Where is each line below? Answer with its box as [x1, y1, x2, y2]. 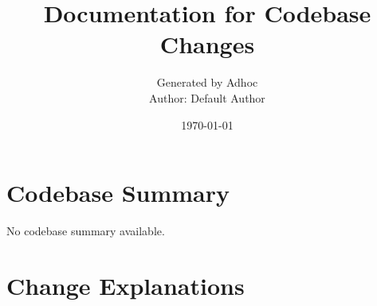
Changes [159, 28, 255, 60]
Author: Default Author [149, 89, 265, 106]
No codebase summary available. [6, 223, 165, 239]
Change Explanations [6, 269, 245, 301]
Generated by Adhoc [156, 74, 258, 91]
